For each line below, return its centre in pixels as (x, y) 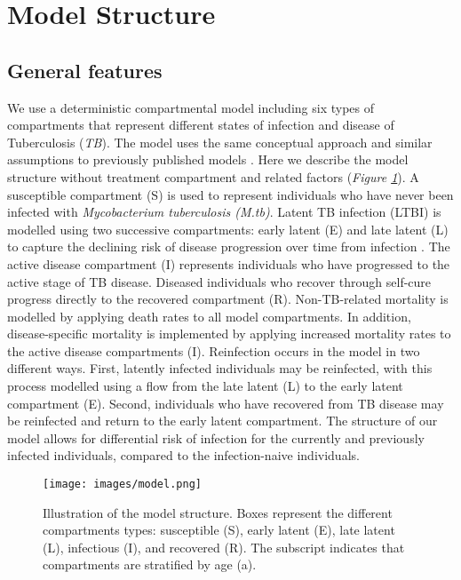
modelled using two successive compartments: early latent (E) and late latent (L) (228, 229)
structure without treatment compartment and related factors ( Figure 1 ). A (213, 176)
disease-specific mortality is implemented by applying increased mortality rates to (229, 334)
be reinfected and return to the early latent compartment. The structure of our (223, 421)
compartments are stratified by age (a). (150, 564)
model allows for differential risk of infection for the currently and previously (216, 437)
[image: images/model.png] (122, 485)
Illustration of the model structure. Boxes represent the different (218, 512)
